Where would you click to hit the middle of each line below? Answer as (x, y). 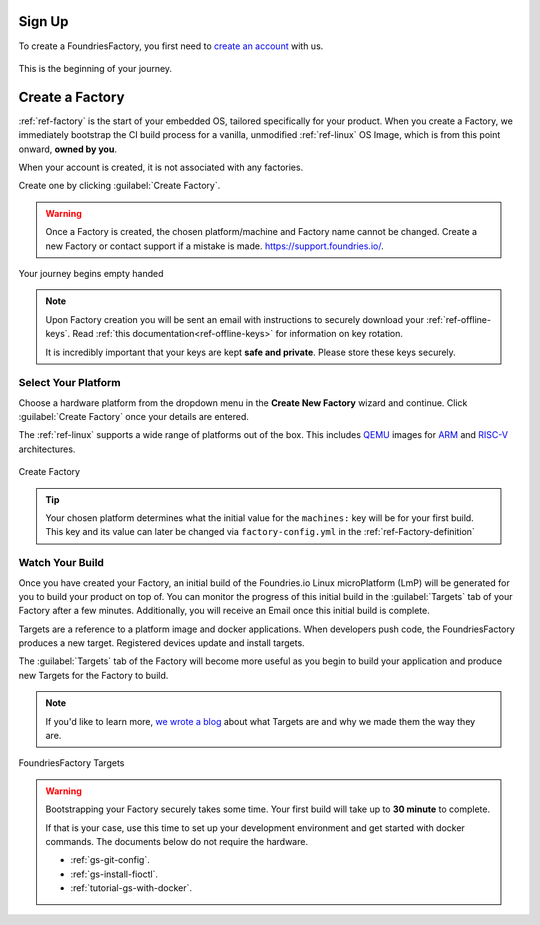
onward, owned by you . (67, 149)
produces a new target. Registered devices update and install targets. (161, 643)
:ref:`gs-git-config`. (110, 860)
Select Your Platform (69, 383)
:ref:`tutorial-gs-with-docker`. (131, 888)
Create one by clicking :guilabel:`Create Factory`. (119, 186)
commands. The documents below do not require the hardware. (177, 841)
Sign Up (43, 21)
